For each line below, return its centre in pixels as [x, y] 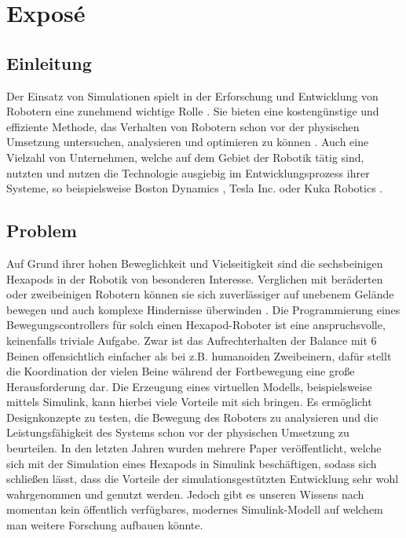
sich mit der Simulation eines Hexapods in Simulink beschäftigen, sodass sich [192, 463]
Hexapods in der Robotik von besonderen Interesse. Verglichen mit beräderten [195, 278]
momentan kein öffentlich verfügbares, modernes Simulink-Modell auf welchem [195, 509]
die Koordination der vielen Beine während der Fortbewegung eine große [181, 371]
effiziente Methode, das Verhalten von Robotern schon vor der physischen [183, 126]
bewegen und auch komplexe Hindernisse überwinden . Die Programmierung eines [203, 309]
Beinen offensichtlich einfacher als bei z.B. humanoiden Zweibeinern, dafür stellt [199, 355]
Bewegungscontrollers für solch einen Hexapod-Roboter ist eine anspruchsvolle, [196, 325]
